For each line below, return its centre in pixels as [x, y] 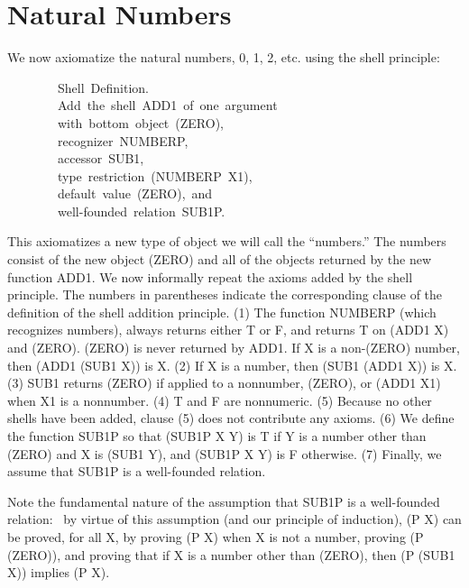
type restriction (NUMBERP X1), [155, 175]
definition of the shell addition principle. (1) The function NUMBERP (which [222, 312]
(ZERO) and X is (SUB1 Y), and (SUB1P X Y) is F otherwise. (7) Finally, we [225, 453]
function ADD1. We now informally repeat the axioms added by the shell [210, 276]
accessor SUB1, [101, 158]
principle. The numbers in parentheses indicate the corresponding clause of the [225, 294]
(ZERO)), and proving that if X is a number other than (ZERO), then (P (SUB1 [231, 554]
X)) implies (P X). [59, 572]
